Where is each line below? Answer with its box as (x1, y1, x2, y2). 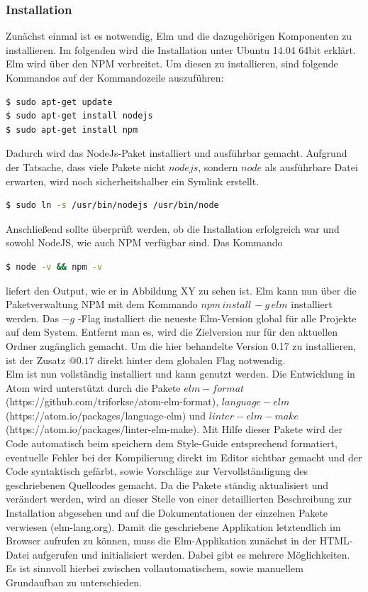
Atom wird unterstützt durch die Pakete (6, 380, 181, 395)
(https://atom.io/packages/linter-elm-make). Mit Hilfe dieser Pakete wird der (6, 422, 343, 437)
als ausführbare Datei (264, 159, 358, 174)
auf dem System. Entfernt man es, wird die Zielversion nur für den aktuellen (6, 324, 338, 339)
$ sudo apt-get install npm (6, 124, 138, 135)
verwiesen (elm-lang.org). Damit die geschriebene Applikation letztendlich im (6, 519, 341, 534)
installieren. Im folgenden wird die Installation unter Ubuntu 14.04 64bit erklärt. (6, 42, 356, 57)
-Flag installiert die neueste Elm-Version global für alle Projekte (77, 310, 357, 325)
